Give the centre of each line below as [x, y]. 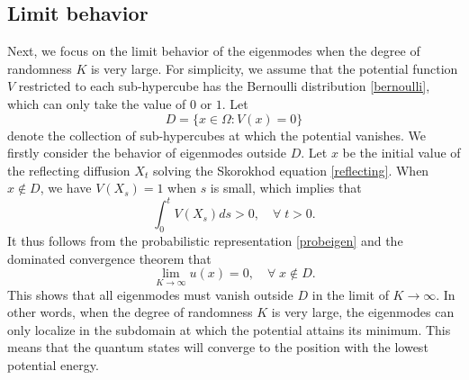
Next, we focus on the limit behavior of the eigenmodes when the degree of [214, 51]
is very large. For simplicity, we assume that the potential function [274, 68]
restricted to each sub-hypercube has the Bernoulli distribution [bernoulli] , [224, 86]
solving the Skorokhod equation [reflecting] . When [291, 170]
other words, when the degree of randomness [130, 312]
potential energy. [53, 365]
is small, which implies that [286, 188]
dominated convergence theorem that [109, 258]
